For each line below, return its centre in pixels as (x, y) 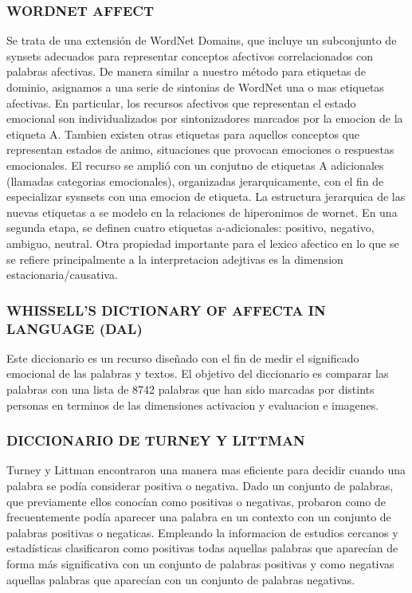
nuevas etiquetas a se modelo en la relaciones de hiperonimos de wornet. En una (202, 212)
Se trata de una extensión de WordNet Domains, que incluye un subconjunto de (202, 40)
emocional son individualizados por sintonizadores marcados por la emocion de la (205, 118)
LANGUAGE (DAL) (75, 328)
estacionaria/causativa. (62, 275)
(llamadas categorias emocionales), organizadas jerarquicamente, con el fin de (195, 181)
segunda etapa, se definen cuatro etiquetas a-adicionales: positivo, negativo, (190, 228)
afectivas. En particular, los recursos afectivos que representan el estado (181, 102)
